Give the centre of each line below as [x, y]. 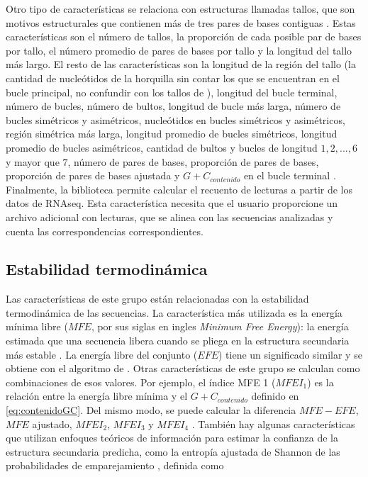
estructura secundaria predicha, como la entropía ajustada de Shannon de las [173, 451]
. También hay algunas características [273, 423]
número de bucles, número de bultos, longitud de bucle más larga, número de [173, 106]
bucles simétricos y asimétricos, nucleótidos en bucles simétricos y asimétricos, [175, 119]
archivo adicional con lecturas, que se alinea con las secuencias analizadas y [169, 217]
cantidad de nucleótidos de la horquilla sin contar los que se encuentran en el [173, 78]
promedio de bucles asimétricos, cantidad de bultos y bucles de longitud [162, 147]
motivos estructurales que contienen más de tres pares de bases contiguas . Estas [181, 22]
